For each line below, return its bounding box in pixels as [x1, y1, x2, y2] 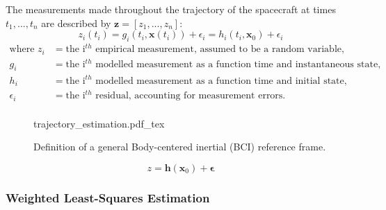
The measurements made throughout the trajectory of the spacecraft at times [6, 2, 336, 16]
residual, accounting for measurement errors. [95, 91, 286, 101]
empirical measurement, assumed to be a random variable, [95, 44, 344, 55]
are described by [41, 15, 111, 30]
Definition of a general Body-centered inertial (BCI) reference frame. [33, 139, 326, 154]
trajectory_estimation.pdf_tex [33, 116, 165, 130]
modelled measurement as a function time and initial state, [95, 76, 347, 86]
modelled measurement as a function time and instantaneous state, [95, 59, 381, 69]
